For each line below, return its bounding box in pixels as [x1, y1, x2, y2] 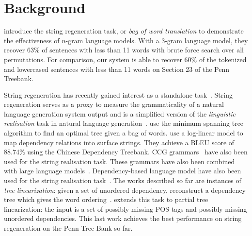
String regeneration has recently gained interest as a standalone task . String [4, 89, 233, 100]
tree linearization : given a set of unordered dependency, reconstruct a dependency [4, 185, 246, 195]
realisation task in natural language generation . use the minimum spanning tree [4, 118, 244, 128]
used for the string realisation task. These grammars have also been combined [4, 156, 235, 166]
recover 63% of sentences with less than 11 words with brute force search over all [4, 45, 244, 55]
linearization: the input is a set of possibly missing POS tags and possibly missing [4, 203, 247, 214]
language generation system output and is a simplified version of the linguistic [4, 108, 236, 118]
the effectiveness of [4, 35, 60, 45]
